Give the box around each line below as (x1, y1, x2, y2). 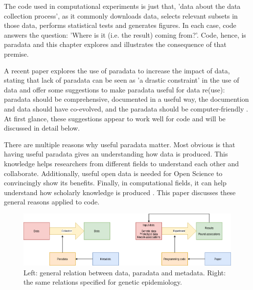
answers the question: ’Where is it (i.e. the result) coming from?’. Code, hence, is (4, 29, 246, 40)
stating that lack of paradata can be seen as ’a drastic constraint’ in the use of (4, 75, 239, 85)
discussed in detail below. (4, 123, 80, 133)
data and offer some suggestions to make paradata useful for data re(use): (4, 84, 225, 94)
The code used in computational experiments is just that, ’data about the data (4, 1, 241, 11)
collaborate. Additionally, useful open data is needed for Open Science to (4, 168, 223, 178)
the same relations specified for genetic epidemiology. (23, 277, 182, 287)
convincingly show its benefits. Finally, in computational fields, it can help (4, 178, 227, 188)
